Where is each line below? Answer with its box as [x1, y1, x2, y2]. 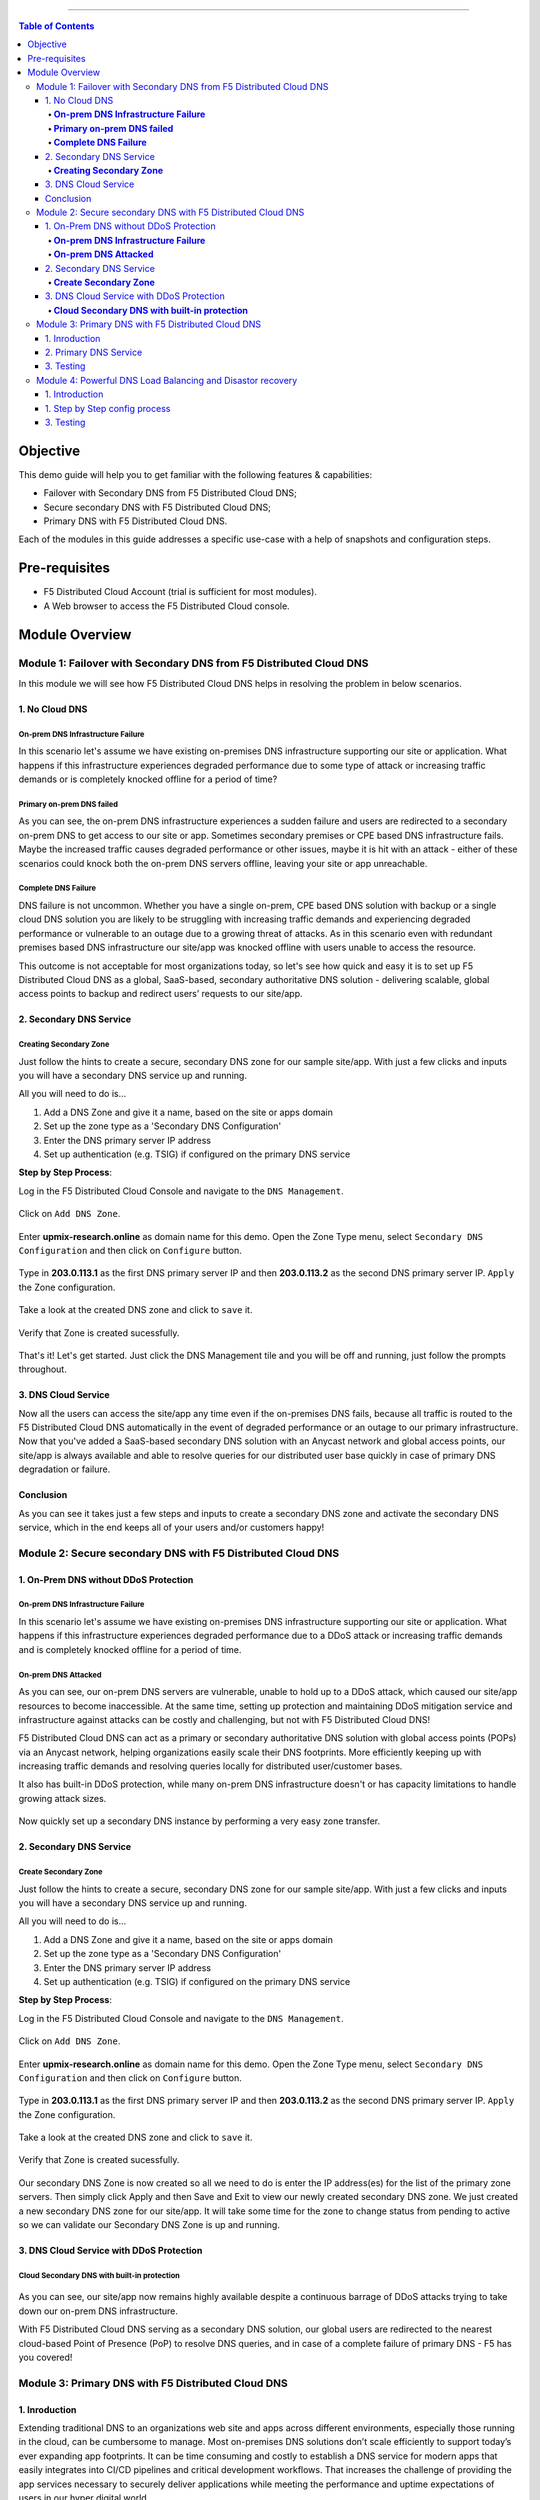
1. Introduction [45, 388, 104, 400]
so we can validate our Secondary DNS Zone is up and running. [18, 2219, 280, 2231]
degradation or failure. [18, 1463, 111, 1475]
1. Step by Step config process [45, 402, 171, 414]
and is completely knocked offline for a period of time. [18, 1643, 242, 1655]
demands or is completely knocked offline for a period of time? [18, 773, 278, 785]
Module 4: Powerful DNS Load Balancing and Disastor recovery [36, 374, 298, 386]
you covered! [18, 2351, 73, 2363]
